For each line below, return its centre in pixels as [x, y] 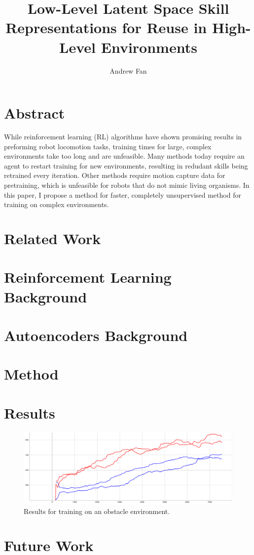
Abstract [35, 113]
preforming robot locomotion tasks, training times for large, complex [108, 146]
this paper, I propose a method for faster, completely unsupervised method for [123, 194]
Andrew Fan [128, 70]
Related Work [53, 238]
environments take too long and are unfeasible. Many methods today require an [124, 156]
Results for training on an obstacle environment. [97, 511]
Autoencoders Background [96, 335]
